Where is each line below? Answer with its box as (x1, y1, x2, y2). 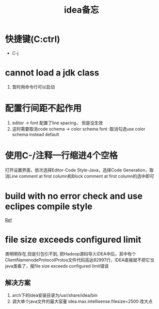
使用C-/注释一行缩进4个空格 (5, 150, 118, 161)
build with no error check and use (5, 191, 143, 201)
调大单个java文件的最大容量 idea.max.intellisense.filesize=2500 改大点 (12, 298, 153, 305)
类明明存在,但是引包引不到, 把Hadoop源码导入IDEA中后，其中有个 (5, 251, 137, 256)
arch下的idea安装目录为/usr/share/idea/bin (12, 292, 98, 298)
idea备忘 (64, 4, 99, 16)
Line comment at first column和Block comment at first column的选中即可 (9, 173, 154, 179)
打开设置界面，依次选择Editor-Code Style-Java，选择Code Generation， (5, 167, 150, 173)
